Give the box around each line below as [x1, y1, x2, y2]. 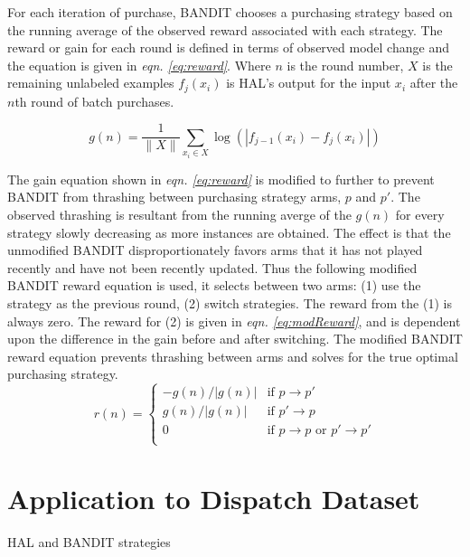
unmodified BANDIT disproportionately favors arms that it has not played [7, 241, 423, 260]
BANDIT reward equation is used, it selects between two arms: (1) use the [7, 276, 421, 295]
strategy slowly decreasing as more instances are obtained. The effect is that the [7, 222, 451, 241]
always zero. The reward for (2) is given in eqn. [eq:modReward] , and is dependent [7, 311, 461, 330]
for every [395, 205, 445, 224]
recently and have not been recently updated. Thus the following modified [7, 258, 418, 277]
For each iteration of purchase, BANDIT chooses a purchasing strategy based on [7, 3, 453, 21]
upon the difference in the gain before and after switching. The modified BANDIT [7, 329, 463, 348]
